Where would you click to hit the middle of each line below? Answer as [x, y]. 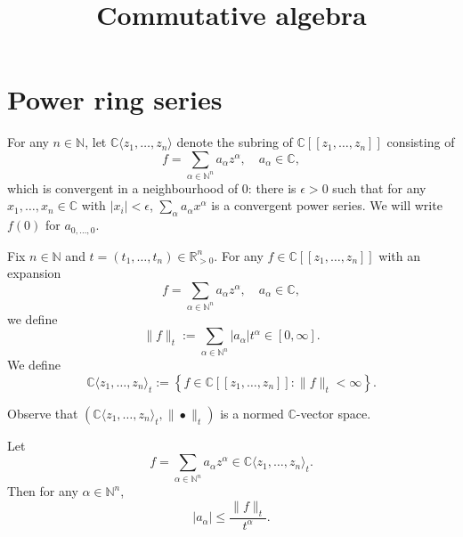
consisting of [421, 142]
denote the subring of [235, 142]
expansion [34, 273]
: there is [272, 187]
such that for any [379, 187]
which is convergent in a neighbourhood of [123, 187]
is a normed [252, 413]
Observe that [43, 413]
